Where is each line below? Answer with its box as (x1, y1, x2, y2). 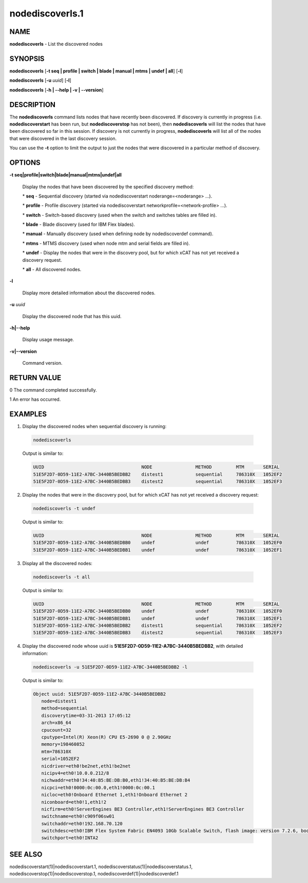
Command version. (22, 360, 63, 366)
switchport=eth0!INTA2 (41, 835, 99, 841)
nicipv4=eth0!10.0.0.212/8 (41, 770, 109, 776)
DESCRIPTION (9, 100, 56, 109)
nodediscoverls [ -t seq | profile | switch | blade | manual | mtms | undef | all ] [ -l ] (9, 67, 183, 74)
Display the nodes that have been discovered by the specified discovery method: (22, 183, 194, 190)
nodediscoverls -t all (33, 574, 90, 580)
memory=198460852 (41, 741, 85, 747)
